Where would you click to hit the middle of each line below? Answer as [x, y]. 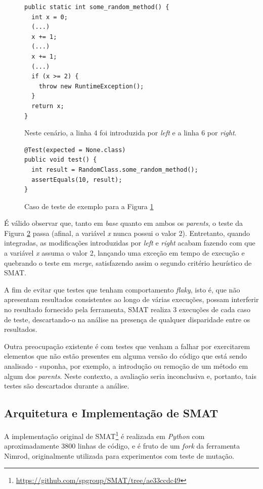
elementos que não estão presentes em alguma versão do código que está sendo [126, 356]
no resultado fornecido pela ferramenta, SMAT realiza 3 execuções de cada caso [127, 309]
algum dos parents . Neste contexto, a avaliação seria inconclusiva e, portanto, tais [130, 376]
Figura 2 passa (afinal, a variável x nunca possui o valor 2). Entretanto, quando [127, 233]
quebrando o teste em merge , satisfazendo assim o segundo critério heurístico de [128, 262]
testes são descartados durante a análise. [67, 386]
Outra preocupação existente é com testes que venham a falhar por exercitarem [127, 346]
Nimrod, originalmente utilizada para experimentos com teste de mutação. [119, 455]
